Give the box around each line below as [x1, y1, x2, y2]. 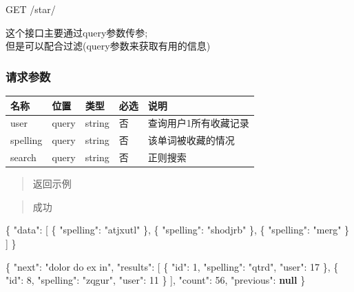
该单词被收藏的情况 [147, 133, 235, 147]
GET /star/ [6, 2, 56, 16]
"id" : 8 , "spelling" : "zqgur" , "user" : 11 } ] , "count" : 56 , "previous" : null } [6, 273, 306, 287]
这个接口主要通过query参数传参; [6, 25, 148, 39]
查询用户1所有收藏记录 [147, 116, 249, 130]
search [10, 150, 37, 165]
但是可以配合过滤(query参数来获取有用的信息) [6, 39, 211, 53]
